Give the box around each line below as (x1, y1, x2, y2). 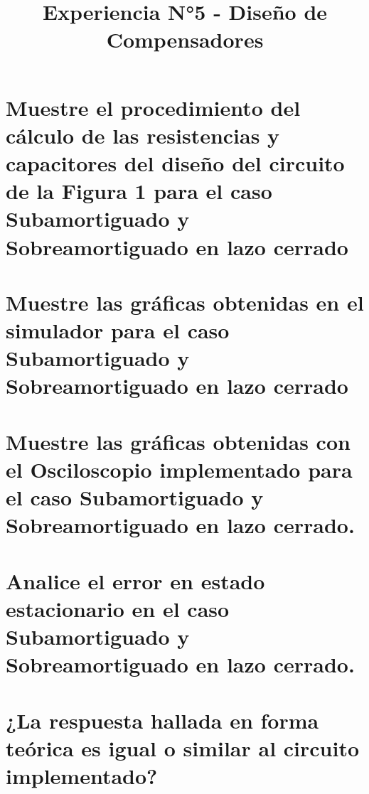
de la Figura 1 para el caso (6, 176, 272, 205)
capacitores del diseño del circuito (6, 148, 345, 177)
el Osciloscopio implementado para (6, 455, 353, 483)
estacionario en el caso (6, 594, 230, 623)
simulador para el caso (6, 316, 230, 345)
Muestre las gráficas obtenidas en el (6, 287, 364, 316)
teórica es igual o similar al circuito (6, 733, 360, 762)
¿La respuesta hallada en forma (6, 705, 319, 734)
